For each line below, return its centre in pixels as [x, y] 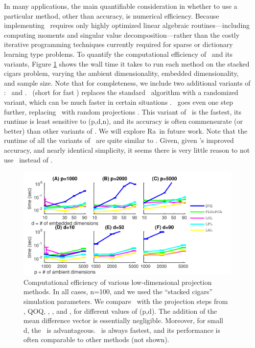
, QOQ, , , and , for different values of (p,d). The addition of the [120, 311]
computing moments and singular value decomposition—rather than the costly [122, 35]
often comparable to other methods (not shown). [96, 339]
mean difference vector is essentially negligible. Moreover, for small [124, 320]
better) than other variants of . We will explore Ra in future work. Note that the [126, 130]
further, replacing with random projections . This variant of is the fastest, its [123, 111]
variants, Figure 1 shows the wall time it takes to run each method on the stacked [127, 63]
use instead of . [28, 159]
